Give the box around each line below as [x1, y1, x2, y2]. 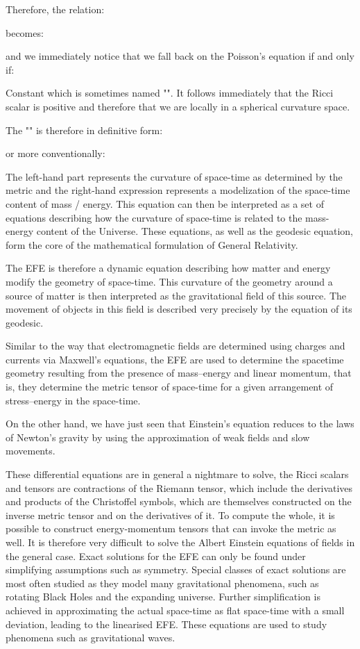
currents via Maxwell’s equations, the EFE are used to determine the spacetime [6, 352, 344, 366]
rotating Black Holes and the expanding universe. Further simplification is [6, 589, 320, 604]
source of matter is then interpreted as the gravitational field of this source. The [6, 288, 346, 302]
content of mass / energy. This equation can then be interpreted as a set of [6, 196, 324, 211]
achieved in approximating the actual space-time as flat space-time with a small [6, 602, 345, 617]
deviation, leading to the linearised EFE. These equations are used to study [6, 616, 327, 631]
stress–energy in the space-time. [6, 393, 141, 407]
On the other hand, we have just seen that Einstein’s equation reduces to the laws [6, 416, 354, 431]
